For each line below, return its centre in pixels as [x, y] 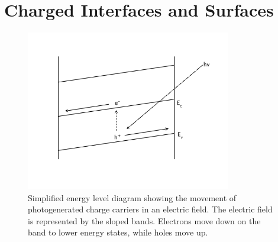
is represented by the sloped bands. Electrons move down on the [144, 220]
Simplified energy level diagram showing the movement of [132, 197]
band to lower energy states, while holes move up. [118, 232]
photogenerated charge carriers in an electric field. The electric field [150, 209]
